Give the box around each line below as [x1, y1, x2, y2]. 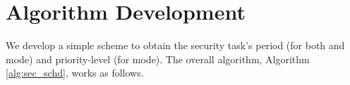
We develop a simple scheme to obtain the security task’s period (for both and [6, 38, 345, 53]
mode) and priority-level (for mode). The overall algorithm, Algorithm [6, 51, 310, 66]
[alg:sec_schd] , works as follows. [6, 65, 144, 80]
